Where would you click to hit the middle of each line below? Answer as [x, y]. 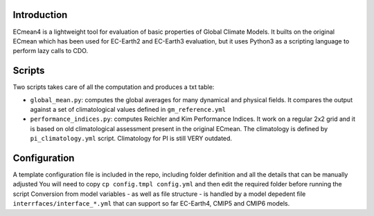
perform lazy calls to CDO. [51, 51]
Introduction [40, 15]
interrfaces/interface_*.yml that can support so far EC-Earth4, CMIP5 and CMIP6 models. [151, 204]
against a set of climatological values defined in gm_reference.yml [128, 109]
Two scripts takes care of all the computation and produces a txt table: [114, 87]
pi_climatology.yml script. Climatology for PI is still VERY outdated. [131, 139]
